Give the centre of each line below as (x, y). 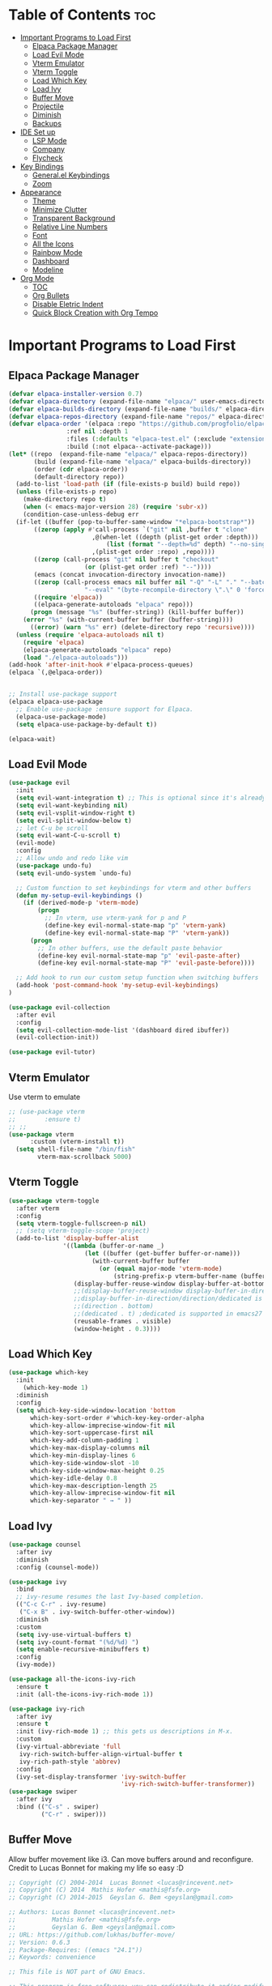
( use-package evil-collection (59, 1007)
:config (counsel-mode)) (57, 1567)
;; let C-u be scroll (52, 828)
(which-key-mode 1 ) (56, 1388)
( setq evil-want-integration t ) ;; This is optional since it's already (141, 798)
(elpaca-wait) (32, 739)
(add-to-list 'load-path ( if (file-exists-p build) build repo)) (128, 484)
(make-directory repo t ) (65, 500)
